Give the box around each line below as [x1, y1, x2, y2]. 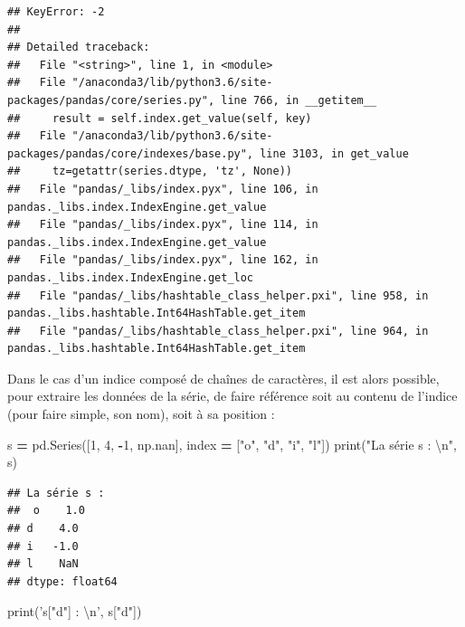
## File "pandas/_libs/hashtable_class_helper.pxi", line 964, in [7, 324, 429, 337]
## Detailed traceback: [7, 41, 150, 54]
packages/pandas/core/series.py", [7, 93, 215, 107]
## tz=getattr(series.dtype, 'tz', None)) [7, 165, 292, 178]
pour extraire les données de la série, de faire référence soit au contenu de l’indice [7, 386, 458, 405]
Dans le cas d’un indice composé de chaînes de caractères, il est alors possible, [7, 368, 440, 387]
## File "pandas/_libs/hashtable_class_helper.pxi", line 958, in [7, 289, 429, 302]
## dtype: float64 [7, 575, 118, 588]
